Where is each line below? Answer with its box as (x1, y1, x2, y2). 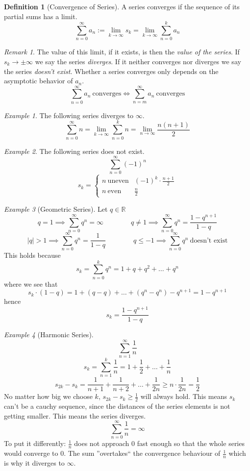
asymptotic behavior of (4, 75, 73, 86)
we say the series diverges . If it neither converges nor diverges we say (35, 56, 241, 66)
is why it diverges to (4, 457, 65, 468)
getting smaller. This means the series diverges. (4, 410, 146, 421)
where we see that (4, 278, 58, 289)
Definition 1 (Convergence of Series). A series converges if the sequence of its (4, 1, 240, 11)
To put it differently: (4, 438, 66, 448)
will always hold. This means (140, 391, 227, 401)
